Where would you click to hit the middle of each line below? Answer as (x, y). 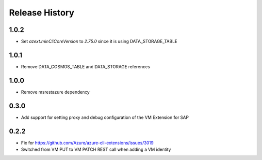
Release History (42, 13)
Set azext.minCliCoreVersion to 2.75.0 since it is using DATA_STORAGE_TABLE (99, 42)
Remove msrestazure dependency (55, 92)
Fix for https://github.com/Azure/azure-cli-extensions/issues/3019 (87, 143)
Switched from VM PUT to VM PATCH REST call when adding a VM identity (96, 149)
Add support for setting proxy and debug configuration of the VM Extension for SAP (105, 117)
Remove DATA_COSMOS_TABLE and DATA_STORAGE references (86, 66)
